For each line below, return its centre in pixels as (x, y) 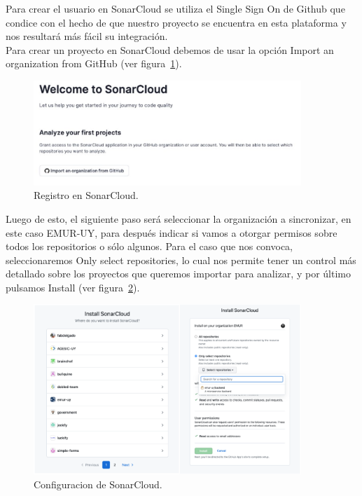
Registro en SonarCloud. (86, 195)
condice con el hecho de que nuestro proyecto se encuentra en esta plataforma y (176, 22)
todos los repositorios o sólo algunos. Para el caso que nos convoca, (149, 246)
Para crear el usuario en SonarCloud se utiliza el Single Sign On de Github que (175, 8)
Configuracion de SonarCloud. (98, 484)
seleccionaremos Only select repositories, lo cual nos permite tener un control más (181, 260)
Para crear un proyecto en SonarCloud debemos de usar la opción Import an (170, 49)
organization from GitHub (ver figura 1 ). (94, 63)
